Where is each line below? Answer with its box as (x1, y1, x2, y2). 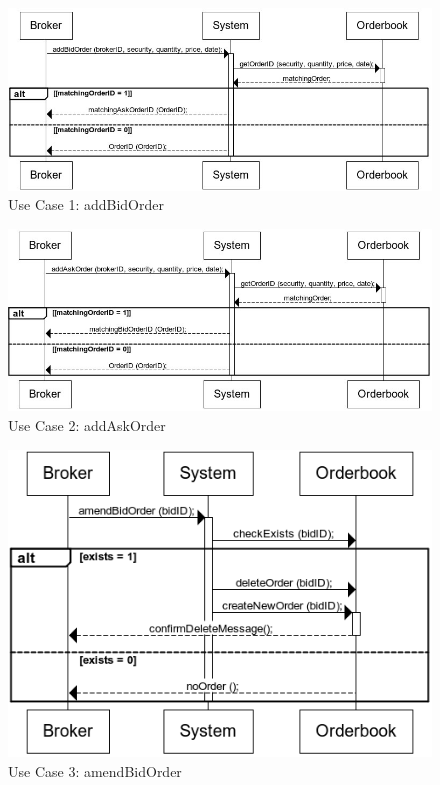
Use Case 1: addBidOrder (8, 194, 164, 215)
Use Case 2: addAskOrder (8, 415, 166, 436)
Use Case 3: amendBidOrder (8, 760, 182, 781)
